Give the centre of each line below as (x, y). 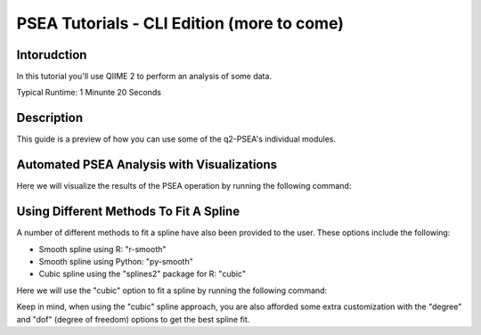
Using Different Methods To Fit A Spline (128, 212)
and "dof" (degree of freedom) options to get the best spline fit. (133, 319)
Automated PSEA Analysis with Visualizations (147, 165)
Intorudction (52, 55)
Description (50, 118)
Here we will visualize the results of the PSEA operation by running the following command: (184, 186)
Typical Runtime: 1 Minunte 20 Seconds (89, 93)
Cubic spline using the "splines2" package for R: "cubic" (143, 274)
